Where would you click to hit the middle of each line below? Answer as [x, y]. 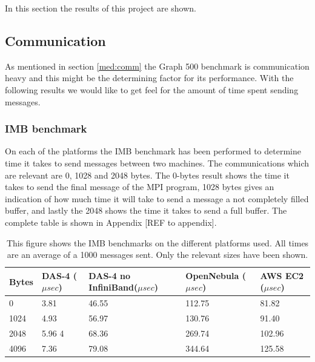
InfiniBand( [113, 287]
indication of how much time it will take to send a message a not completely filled [157, 198]
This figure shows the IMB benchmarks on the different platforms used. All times [157, 242]
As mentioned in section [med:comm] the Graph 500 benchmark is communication [157, 66]
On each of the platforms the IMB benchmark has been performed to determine [153, 151]
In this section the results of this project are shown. [101, 8]
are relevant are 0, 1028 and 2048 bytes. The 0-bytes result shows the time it [147, 175]
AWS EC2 [282, 275]
